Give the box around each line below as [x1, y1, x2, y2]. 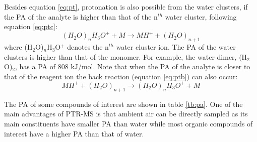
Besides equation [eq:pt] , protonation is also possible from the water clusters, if [4, 2, 248, 12]
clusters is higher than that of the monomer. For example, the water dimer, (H [4, 51, 247, 62]
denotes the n [67, 42, 109, 52]
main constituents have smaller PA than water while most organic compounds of [4, 118, 253, 128]
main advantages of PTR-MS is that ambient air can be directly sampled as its [4, 108, 248, 119]
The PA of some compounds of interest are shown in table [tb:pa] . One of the [4, 98, 243, 109]
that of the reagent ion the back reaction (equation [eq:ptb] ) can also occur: [4, 71, 238, 81]
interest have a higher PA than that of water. [4, 128, 144, 138]
